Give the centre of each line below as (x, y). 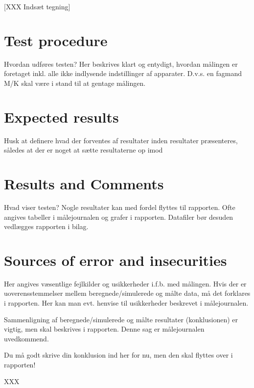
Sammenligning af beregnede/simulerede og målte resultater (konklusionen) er (121, 319)
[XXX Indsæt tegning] (37, 6)
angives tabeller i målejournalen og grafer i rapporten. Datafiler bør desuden (119, 217)
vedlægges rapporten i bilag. (46, 226)
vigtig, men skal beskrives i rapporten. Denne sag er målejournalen (104, 329)
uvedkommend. (26, 338)
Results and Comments (84, 183)
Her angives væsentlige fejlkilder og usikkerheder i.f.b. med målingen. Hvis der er (125, 283)
